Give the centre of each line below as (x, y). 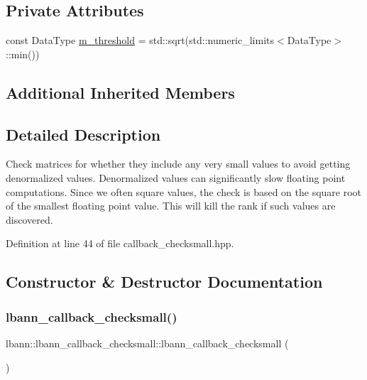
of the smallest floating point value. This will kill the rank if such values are (171, 206)
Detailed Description (83, 134)
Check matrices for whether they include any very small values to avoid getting (178, 164)
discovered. (29, 219)
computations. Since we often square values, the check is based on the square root (184, 191)
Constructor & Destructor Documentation (164, 282)
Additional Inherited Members (120, 92)
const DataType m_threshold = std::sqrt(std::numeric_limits (140, 40)
